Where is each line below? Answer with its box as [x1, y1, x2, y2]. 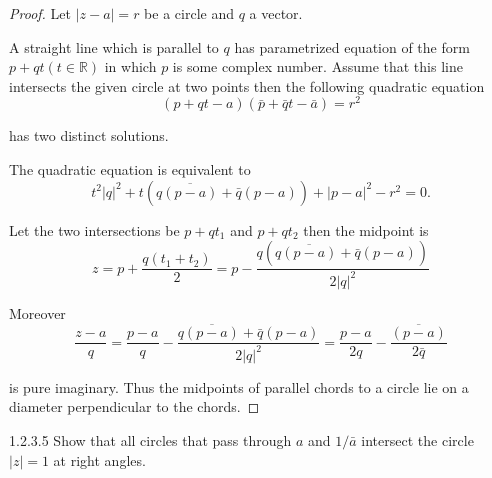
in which [104, 56, 157, 77]
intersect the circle [361, 430, 474, 451]
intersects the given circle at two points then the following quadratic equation [9, 75, 485, 96]
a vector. [249, 3, 303, 23]
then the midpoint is [303, 219, 429, 240]
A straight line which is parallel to [9, 36, 219, 57]
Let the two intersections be [9, 219, 180, 240]
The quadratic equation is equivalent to [9, 159, 251, 180]
